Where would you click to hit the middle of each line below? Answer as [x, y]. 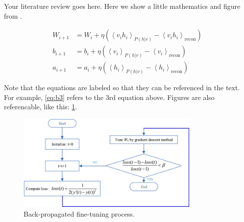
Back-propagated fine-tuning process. [79, 214]
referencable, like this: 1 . [41, 107]
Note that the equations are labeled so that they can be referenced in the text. [122, 87]
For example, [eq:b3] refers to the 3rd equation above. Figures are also [109, 97]
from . [13, 15]
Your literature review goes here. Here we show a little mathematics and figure [122, 6]
